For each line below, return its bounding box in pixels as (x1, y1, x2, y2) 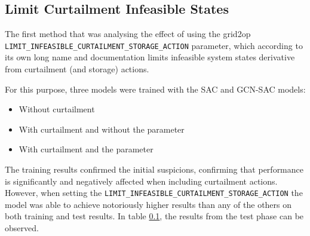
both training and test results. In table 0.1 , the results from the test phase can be (5, 210, 304, 222)
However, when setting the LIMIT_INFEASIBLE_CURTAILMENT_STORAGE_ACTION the (5, 186, 303, 199)
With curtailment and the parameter (19, 143, 154, 155)
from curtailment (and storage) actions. (5, 63, 149, 75)
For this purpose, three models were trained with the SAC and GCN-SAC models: (5, 82, 306, 95)
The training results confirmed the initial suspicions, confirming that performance (5, 163, 303, 176)
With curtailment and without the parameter (19, 122, 185, 135)
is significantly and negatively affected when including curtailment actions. (5, 174, 278, 187)
